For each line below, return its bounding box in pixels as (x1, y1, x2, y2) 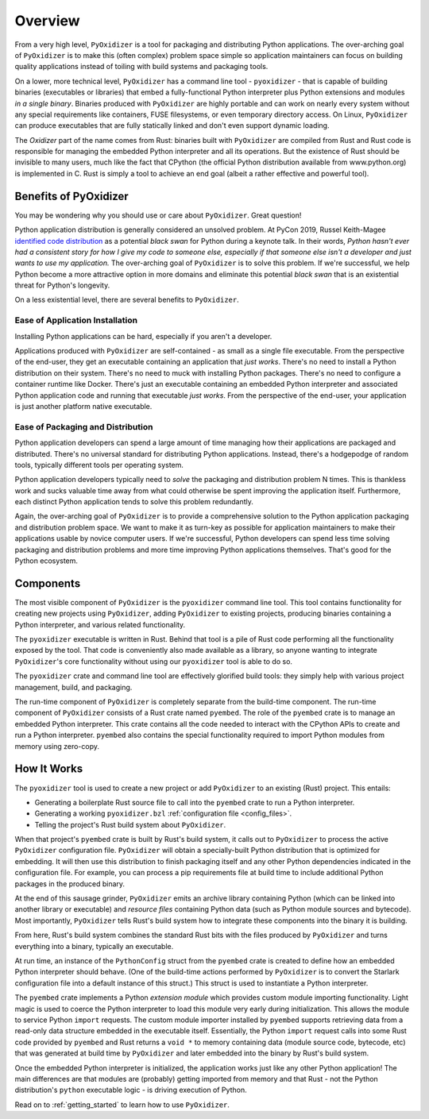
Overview (14, 12, 80, 29)
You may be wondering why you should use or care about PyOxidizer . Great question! (14, 210, 302, 220)
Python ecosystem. (14, 556, 79, 565)
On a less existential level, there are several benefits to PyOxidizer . (14, 295, 239, 305)
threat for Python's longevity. (14, 280, 110, 290)
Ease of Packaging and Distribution (14, 421, 153, 432)
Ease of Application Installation (14, 314, 138, 326)
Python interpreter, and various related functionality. (14, 619, 186, 629)
